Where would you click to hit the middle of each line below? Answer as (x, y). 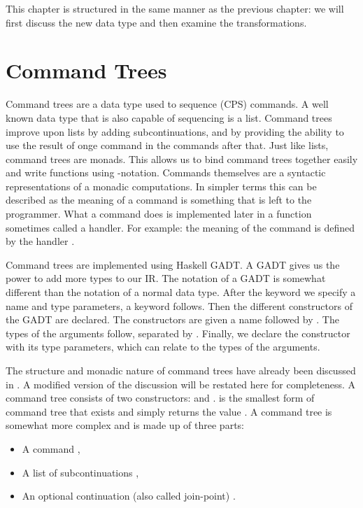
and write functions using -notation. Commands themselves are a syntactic (166, 172)
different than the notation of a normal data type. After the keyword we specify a (181, 292)
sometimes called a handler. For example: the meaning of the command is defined (180, 227)
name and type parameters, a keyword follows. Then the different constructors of (179, 305)
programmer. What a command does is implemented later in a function (159, 214)
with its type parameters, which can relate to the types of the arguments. (163, 347)
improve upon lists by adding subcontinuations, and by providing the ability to (175, 131)
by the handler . (40, 241)
